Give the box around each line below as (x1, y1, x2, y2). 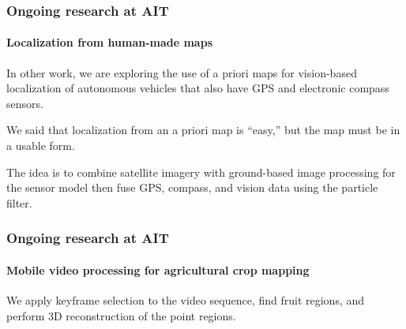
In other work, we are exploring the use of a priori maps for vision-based (6, 64, 357, 80)
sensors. (6, 95, 43, 111)
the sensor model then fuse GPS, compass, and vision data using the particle (6, 179, 378, 196)
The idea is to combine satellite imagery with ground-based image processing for (6, 163, 396, 180)
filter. (6, 194, 32, 211)
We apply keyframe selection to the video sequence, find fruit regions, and (6, 292, 365, 308)
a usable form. (6, 137, 75, 154)
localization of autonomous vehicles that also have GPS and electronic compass (6, 80, 389, 96)
